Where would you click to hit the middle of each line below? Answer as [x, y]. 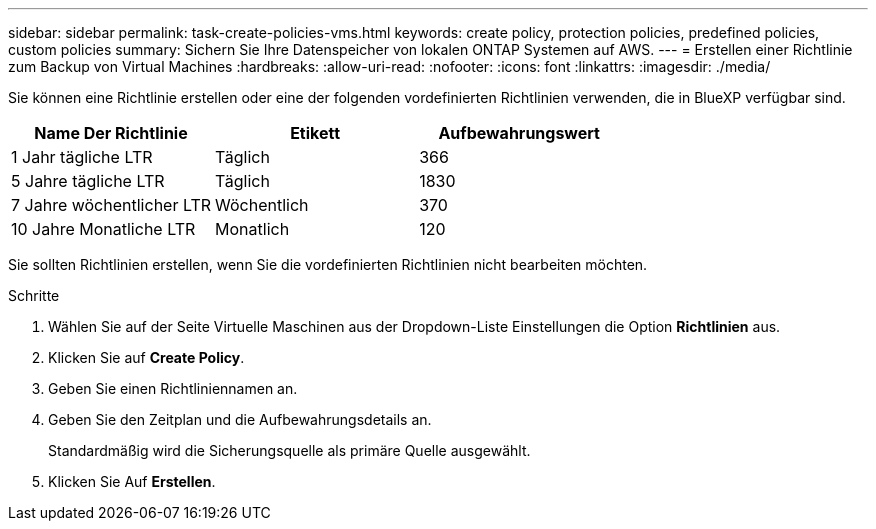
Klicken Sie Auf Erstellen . [132, 481]
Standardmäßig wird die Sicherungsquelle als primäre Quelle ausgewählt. [289, 450]
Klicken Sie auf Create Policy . [146, 357]
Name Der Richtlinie [111, 133]
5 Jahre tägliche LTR [88, 181]
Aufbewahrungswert [519, 133]
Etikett [315, 133]
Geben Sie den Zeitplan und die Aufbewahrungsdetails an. [240, 419]
